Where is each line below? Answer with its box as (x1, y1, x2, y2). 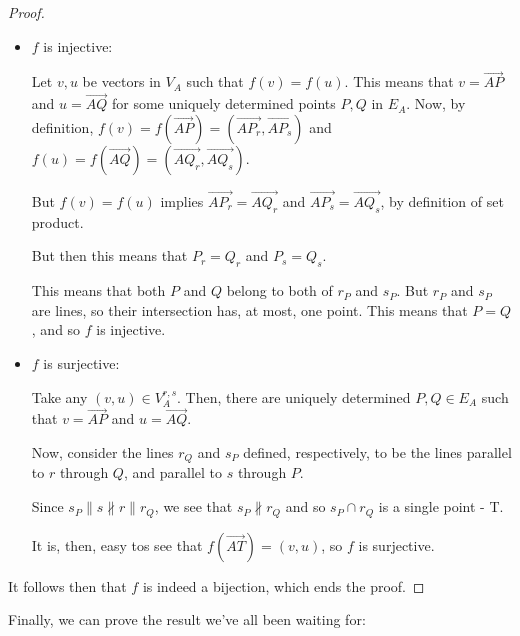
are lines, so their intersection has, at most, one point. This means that (31, 299, 468, 320)
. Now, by (406, 93, 466, 114)
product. (31, 211, 84, 232)
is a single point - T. (378, 496, 504, 517)
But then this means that (31, 245, 188, 266)
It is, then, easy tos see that (31, 534, 203, 555)
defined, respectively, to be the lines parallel (243, 442, 512, 462)
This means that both (31, 280, 166, 301)
